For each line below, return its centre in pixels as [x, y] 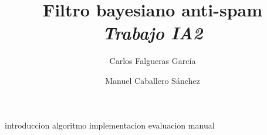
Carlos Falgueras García [153, 61]
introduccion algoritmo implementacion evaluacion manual [110, 125]
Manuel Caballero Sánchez [153, 80]
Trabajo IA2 [153, 33]
